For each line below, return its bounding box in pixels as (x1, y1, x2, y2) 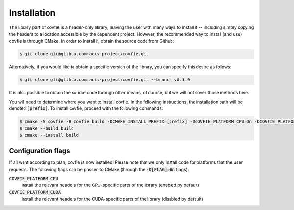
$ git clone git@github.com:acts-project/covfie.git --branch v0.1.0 (19, 77, 190, 83)
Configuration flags (9, 147, 71, 155)
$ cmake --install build (19, 132, 79, 138)
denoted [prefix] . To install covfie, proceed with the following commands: (9, 105, 163, 111)
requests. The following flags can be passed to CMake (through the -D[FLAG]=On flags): (9, 166, 189, 172)
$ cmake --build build (19, 126, 74, 131)
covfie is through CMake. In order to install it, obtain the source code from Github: (9, 38, 174, 44)
